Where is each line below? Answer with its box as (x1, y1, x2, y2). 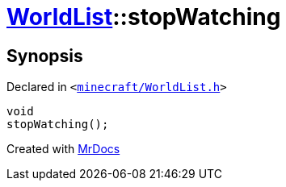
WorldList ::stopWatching (6, 3, 281, 31)
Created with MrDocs (6, 142, 120, 156)
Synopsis (6, 45, 83, 66)
